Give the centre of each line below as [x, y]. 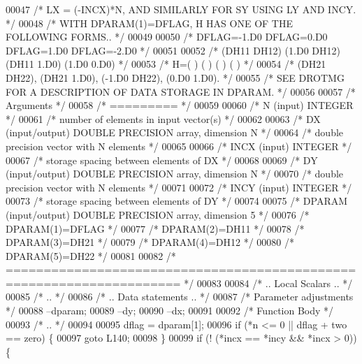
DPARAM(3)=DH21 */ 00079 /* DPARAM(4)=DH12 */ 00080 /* [150, 242]
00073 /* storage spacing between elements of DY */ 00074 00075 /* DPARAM [177, 201]
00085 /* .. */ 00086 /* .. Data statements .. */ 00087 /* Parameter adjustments [180, 297]
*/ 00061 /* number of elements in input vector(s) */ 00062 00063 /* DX [163, 118]
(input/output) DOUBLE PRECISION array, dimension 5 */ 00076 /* [158, 214]
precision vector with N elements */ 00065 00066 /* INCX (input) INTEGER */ [179, 146]
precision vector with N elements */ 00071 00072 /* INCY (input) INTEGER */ [179, 187]
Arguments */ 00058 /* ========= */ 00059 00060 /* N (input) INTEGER [180, 105]
